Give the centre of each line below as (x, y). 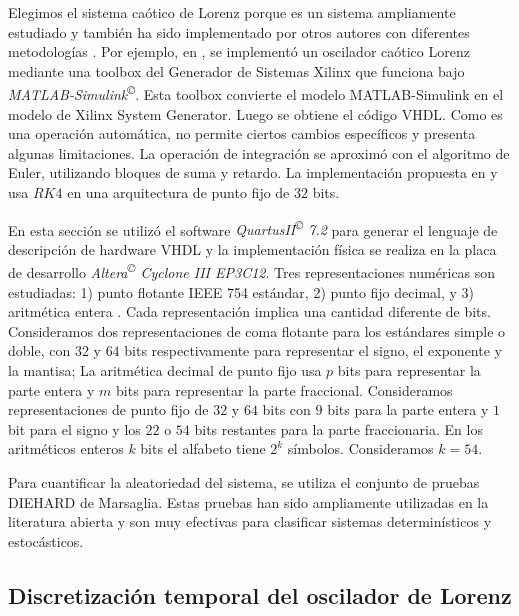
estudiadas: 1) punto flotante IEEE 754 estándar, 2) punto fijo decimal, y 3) (241, 291)
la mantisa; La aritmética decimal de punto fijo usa (165, 370)
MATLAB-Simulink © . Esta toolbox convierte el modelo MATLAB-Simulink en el (256, 93)
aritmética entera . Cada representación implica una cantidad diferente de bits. (249, 311)
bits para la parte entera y (408, 409)
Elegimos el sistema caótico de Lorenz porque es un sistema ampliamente (232, 12)
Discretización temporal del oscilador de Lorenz (260, 594)
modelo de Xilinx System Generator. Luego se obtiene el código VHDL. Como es (255, 113)
